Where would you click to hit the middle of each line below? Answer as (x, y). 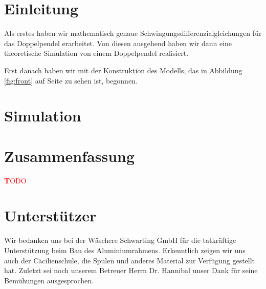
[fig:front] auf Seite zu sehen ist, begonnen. (71, 80)
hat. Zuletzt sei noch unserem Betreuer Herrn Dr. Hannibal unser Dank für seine (131, 270)
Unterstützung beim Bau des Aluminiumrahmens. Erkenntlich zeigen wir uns (125, 250)
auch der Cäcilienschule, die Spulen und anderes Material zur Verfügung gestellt (130, 260)
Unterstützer (50, 215)
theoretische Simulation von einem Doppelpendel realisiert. (96, 53)
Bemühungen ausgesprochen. (49, 280)
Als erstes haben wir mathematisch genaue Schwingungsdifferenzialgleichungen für (133, 33)
